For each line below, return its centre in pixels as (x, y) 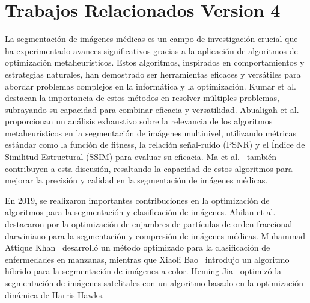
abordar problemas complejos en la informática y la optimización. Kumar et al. (150, 86)
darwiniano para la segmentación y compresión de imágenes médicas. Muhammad (155, 235)
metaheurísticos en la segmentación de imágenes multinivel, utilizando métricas (150, 133)
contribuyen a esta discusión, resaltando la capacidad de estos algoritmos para (149, 168)
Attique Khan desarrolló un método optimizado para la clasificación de (138, 247)
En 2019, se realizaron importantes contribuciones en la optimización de (137, 200)
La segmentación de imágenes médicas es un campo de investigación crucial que (151, 39)
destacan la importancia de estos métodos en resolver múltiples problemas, (142, 98)
